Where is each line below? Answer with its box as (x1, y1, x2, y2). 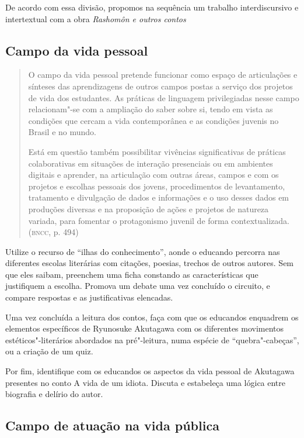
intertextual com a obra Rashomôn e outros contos (5, 12, 186, 25)
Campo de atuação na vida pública (5, 416, 219, 434)
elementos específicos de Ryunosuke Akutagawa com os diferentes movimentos (5, 322, 284, 334)
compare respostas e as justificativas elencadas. (5, 291, 173, 304)
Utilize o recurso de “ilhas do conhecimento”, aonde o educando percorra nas (5, 245, 280, 257)
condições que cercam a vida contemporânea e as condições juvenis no (28, 114, 279, 126)
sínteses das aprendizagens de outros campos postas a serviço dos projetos (28, 80, 293, 92)
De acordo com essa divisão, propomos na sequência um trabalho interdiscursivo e (5, 1, 299, 13)
